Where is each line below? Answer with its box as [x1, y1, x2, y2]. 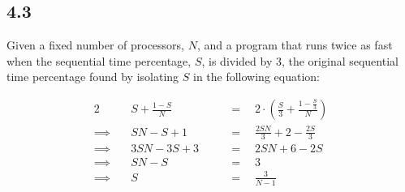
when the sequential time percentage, [6, 52, 192, 69]
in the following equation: [192, 68, 320, 85]
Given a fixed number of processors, [6, 36, 185, 53]
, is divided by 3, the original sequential [201, 52, 399, 69]
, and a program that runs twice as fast [196, 36, 393, 53]
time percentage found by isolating [6, 68, 179, 85]
